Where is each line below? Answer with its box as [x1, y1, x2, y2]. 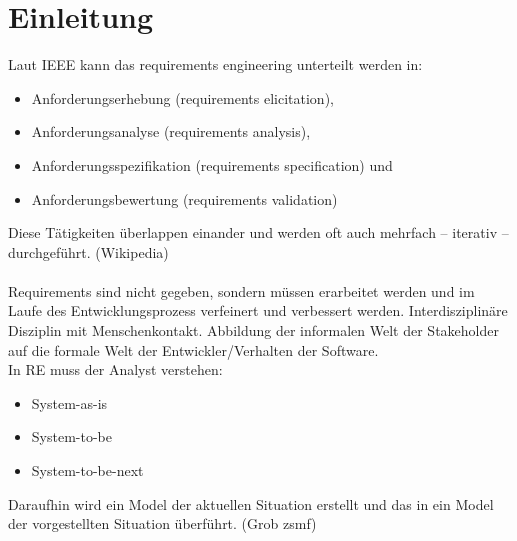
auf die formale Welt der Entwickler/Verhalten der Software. [8, 339, 379, 360]
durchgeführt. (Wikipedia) [8, 241, 169, 262]
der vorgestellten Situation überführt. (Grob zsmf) [8, 513, 317, 534]
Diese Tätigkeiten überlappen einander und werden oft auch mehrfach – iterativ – [8, 222, 509, 243]
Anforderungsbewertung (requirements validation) [31, 188, 338, 209]
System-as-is [31, 392, 108, 413]
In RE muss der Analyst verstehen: [8, 359, 223, 380]
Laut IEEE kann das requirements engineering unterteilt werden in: [8, 54, 423, 75]
